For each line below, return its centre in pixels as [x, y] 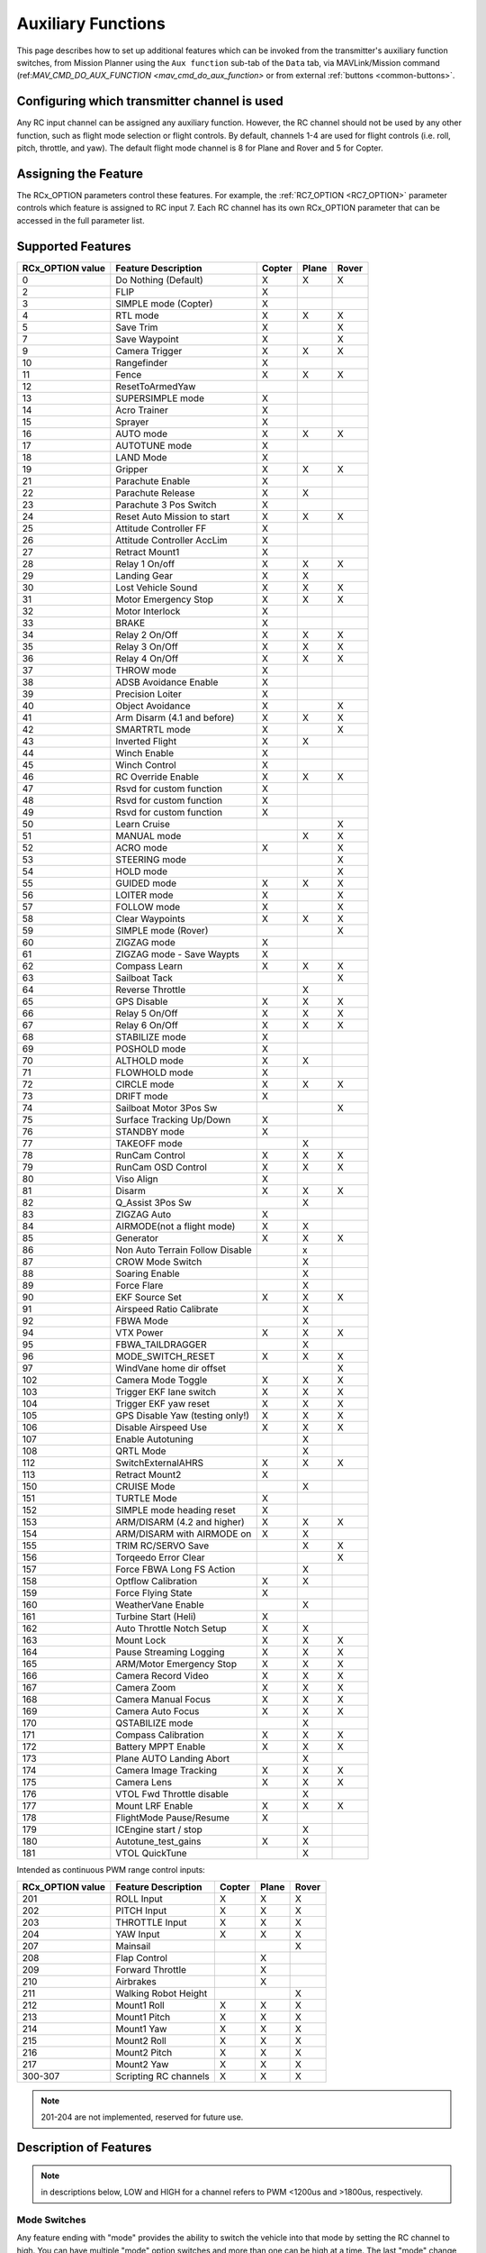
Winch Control [146, 764]
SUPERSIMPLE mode [160, 398]
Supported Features [74, 246]
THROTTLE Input [151, 1922]
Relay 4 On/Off [147, 658]
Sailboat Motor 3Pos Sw [166, 1108]
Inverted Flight [146, 741]
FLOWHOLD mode [154, 1072]
